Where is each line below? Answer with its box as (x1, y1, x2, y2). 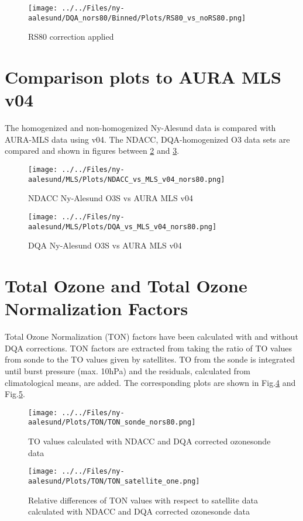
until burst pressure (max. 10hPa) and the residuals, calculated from (5, 364, 251, 377)
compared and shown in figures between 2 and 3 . (5, 144, 180, 157)
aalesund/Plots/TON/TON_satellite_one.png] (28, 477, 200, 485)
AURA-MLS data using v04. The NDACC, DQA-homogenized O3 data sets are (5, 133, 290, 145)
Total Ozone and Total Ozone (5, 274, 247, 297)
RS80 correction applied (28, 30, 114, 43)
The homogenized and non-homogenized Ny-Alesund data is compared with (5, 122, 276, 134)
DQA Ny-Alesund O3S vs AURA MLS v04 (28, 239, 182, 251)
